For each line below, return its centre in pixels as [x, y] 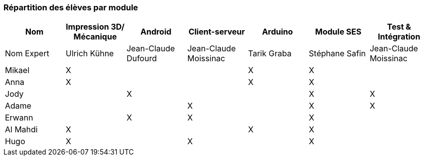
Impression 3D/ [95, 27]
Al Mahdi [21, 130]
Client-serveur [217, 32]
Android [156, 32]
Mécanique [95, 37]
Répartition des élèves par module [71, 7]
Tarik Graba [270, 54]
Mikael [17, 70]
